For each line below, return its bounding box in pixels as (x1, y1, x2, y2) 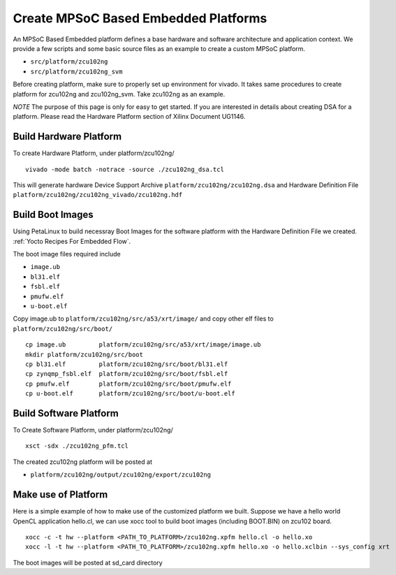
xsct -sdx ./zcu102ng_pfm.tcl (25, 442, 129, 450)
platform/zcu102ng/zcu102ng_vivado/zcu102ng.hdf (13, 191, 183, 199)
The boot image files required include (13, 250, 122, 259)
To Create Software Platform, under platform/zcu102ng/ (13, 426, 174, 435)
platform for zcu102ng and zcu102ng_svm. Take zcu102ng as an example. (13, 89, 226, 98)
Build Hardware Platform (13, 131, 122, 143)
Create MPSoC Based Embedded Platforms (13, 10, 267, 26)
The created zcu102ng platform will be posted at (13, 458, 153, 466)
